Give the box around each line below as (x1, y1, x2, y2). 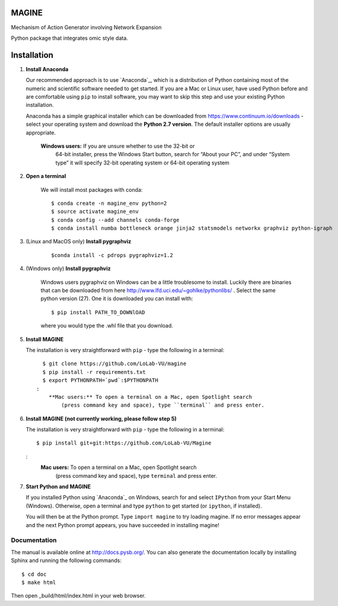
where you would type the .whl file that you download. (40, 322, 173, 329)
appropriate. (25, 129, 56, 136)
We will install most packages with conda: (40, 186, 143, 193)
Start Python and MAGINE (25, 483, 91, 490)
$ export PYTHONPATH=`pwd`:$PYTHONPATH (42, 377, 158, 384)
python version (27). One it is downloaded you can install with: (40, 295, 193, 302)
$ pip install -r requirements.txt (42, 369, 146, 375)
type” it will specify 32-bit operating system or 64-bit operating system (55, 159, 229, 166)
